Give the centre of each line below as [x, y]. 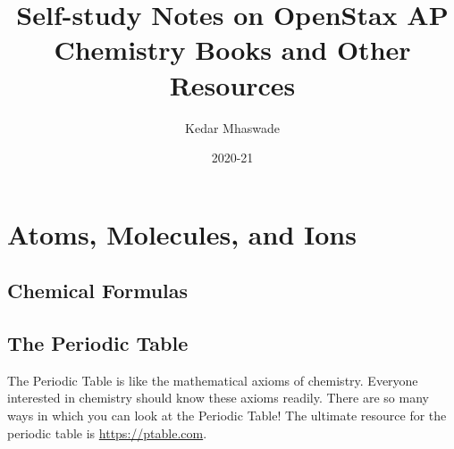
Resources [232, 84]
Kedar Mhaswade [232, 127]
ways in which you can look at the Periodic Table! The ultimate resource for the [227, 416]
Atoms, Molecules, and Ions [182, 233]
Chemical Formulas [98, 291]
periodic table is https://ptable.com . [107, 432]
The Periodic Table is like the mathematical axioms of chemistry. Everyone [213, 380]
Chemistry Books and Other [232, 50]
